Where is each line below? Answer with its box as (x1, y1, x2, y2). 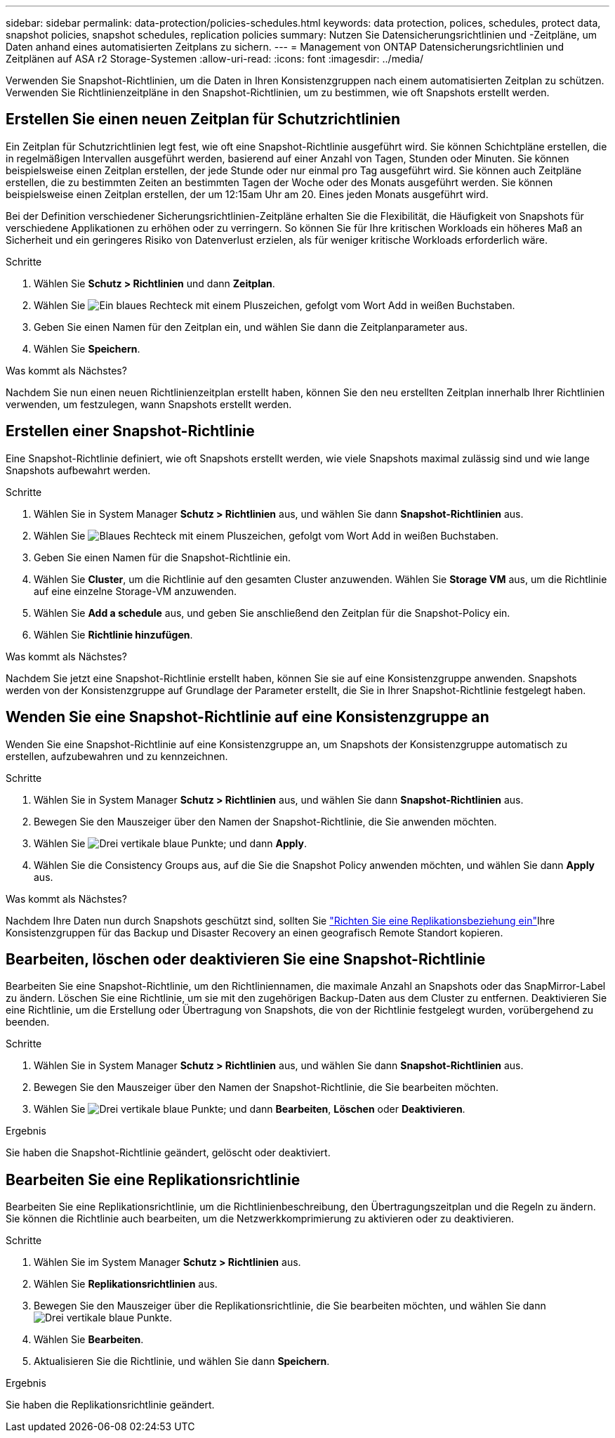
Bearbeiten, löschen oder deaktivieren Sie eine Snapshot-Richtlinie (6, 950, 486, 968)
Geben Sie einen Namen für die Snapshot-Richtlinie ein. (34, 551, 291, 563)
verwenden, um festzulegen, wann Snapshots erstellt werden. (6, 398, 292, 410)
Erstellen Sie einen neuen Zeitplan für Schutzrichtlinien (6, 110, 401, 129)
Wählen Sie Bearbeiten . (34, 1333, 144, 1346)
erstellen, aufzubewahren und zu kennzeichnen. (6, 750, 228, 762)
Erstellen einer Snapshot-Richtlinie (6, 422, 255, 440)
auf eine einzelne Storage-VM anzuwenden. (34, 584, 237, 597)
